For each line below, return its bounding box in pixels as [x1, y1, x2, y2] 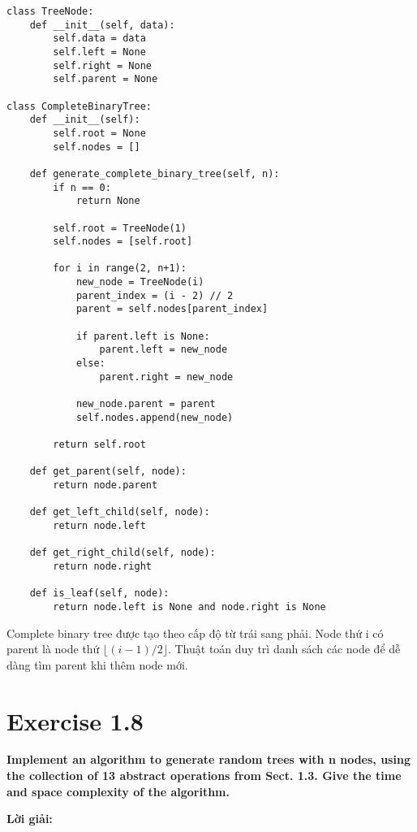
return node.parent [53, 479, 158, 491]
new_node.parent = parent [75, 398, 216, 410]
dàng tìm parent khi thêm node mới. [6, 656, 188, 673]
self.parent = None [53, 73, 158, 85]
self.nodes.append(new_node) [75, 411, 234, 423]
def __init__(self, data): [29, 19, 175, 31]
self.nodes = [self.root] [53, 236, 193, 248]
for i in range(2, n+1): [53, 262, 187, 275]
